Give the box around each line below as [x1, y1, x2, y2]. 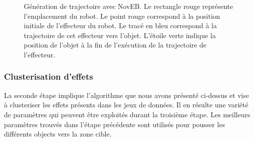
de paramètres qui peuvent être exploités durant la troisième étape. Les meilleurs [4, 109, 251, 119]
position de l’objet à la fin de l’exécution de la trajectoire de [24, 40, 207, 50]
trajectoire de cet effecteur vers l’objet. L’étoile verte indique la [24, 30, 216, 40]
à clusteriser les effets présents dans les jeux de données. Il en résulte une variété [4, 99, 249, 110]
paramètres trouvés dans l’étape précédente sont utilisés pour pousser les [4, 119, 225, 129]
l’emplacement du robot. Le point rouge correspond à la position [24, 10, 220, 21]
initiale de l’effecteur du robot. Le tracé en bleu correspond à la [24, 20, 217, 31]
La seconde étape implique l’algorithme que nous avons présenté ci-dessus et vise [4, 90, 249, 100]
